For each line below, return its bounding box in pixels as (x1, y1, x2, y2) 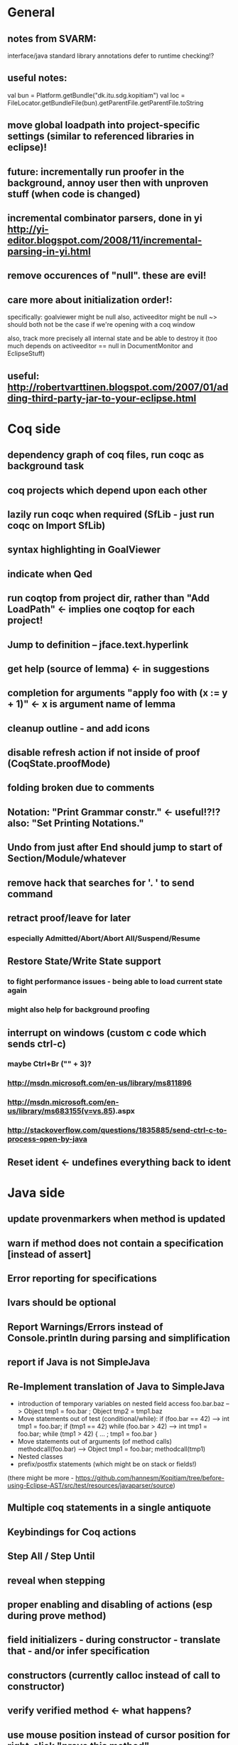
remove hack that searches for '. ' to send (7, 876, 195, 889)
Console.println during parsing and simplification (7, 1332, 231, 1344)
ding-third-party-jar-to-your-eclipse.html (7, 392, 197, 404)
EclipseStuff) (7, 350, 45, 358)
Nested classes (17, 1452, 63, 1460)
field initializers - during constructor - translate (7, 1634, 221, 1646)
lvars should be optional (7, 1296, 117, 1309)
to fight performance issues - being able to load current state (7, 977, 223, 987)
